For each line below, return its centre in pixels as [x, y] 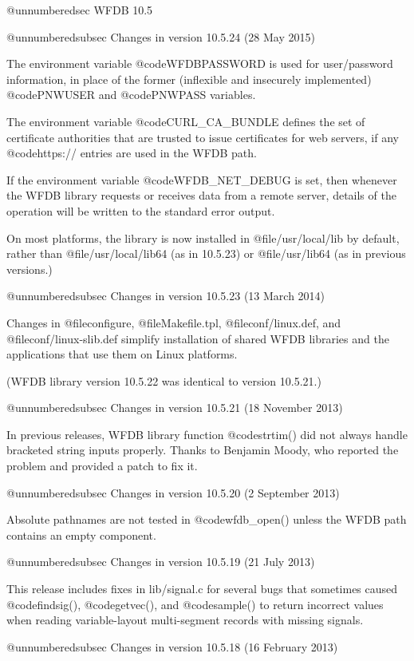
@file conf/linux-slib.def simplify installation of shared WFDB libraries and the [198, 338]
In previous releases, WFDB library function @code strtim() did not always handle [207, 434]
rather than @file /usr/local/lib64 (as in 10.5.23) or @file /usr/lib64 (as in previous [206, 253]
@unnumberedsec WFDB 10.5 [80, 10]
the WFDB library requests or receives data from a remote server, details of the [201, 195]
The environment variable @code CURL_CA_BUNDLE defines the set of [186, 121]
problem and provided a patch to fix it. [102, 466]
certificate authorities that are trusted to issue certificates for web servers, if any [203, 137]
